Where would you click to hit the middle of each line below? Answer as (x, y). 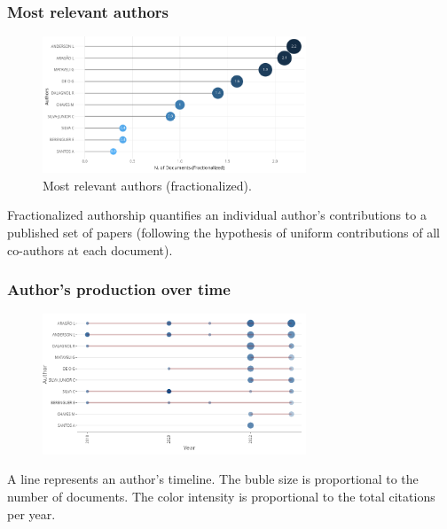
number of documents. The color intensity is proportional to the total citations (221, 497)
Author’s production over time (119, 289)
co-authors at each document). (90, 249)
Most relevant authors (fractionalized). (147, 185)
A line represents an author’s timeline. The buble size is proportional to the (213, 479)
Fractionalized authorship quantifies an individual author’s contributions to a (217, 215)
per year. (31, 513)
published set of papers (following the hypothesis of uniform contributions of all (223, 232)
